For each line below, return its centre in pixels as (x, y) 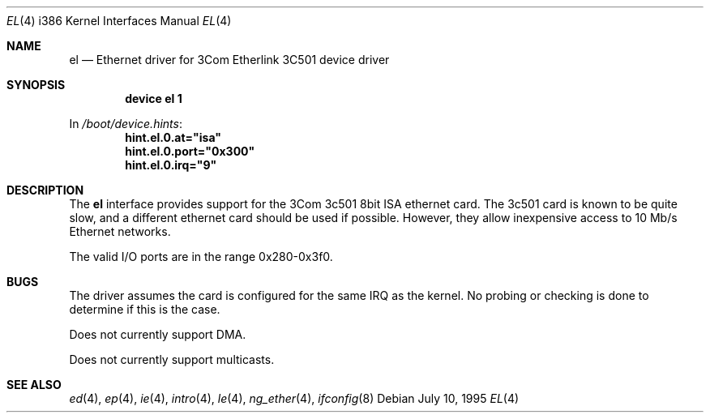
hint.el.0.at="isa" (173, 137)
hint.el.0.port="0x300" (190, 151)
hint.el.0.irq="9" (171, 165)
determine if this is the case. (145, 309)
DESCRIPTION (45, 190)
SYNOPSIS (36, 85)
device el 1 (154, 98)
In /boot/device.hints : (126, 124)
